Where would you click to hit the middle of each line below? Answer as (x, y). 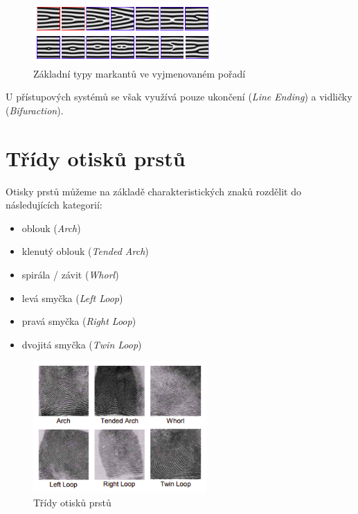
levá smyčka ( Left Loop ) (72, 298)
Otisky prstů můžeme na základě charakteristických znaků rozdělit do (153, 191)
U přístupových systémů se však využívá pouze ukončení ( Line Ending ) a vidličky (179, 97)
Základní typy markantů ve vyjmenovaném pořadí (140, 73)
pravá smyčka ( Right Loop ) (79, 321)
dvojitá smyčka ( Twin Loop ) (82, 344)
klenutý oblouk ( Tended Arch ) (85, 251)
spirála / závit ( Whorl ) (70, 274)
